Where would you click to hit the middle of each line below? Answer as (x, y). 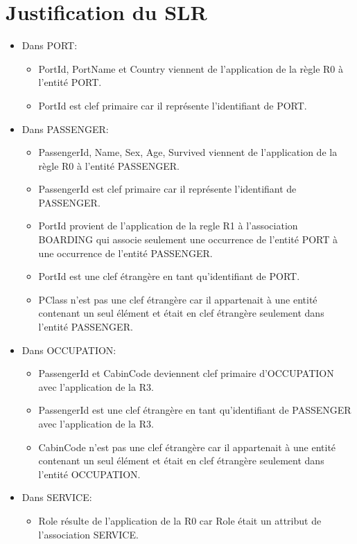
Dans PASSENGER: (65, 129)
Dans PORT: (50, 45)
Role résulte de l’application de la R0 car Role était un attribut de (180, 520)
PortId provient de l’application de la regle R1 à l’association (168, 226)
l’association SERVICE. (88, 534)
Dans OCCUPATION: (69, 350)
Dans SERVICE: (57, 497)
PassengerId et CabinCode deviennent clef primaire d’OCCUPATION (186, 373)
